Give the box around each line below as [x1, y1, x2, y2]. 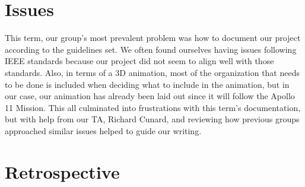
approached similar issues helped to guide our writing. [5, 124, 202, 137]
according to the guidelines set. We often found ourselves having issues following [5, 43, 297, 55]
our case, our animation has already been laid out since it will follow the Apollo [5, 90, 295, 102]
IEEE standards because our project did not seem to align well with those [5, 55, 274, 67]
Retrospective [5, 159, 120, 183]
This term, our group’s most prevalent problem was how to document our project [5, 31, 301, 44]
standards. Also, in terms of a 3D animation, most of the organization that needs [5, 66, 300, 78]
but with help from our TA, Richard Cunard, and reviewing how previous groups [5, 113, 300, 125]
